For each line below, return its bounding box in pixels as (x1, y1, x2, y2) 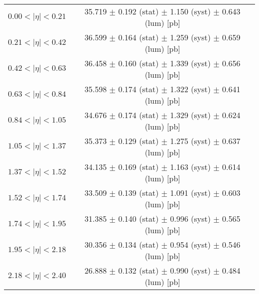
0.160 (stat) (118, 57, 159, 69)
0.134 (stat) (118, 239, 159, 250)
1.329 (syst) (170, 109, 211, 121)
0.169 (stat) (118, 161, 159, 172)
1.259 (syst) (170, 31, 211, 43)
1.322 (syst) (170, 83, 211, 95)
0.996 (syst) (170, 213, 211, 224)
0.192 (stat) (118, 5, 159, 17)
